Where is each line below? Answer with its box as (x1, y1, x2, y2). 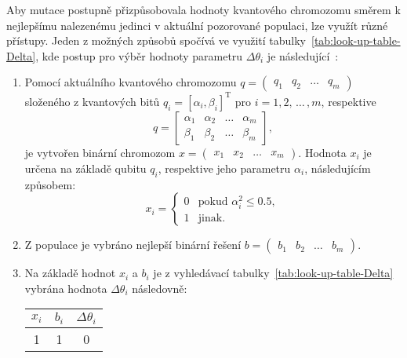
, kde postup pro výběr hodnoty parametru (35, 47, 243, 64)
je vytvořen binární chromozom (24, 144, 176, 160)
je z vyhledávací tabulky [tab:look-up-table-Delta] (153, 265, 394, 281)
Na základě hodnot (24, 265, 116, 281)
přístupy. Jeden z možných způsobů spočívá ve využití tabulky (6, 32, 306, 49)
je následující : (267, 47, 339, 64)
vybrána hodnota (24, 279, 107, 296)
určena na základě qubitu (24, 159, 147, 176)
